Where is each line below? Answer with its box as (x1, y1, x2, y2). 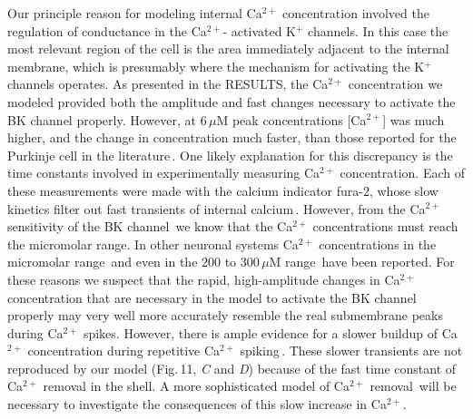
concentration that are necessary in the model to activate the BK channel (7, 287, 417, 307)
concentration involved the (282, 4, 429, 22)
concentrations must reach (312, 217, 458, 236)
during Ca (7, 323, 64, 342)
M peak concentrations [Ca (216, 110, 367, 129)
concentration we (348, 74, 443, 93)
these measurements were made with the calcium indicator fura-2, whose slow (7, 180, 439, 200)
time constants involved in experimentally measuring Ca (7, 163, 320, 182)
